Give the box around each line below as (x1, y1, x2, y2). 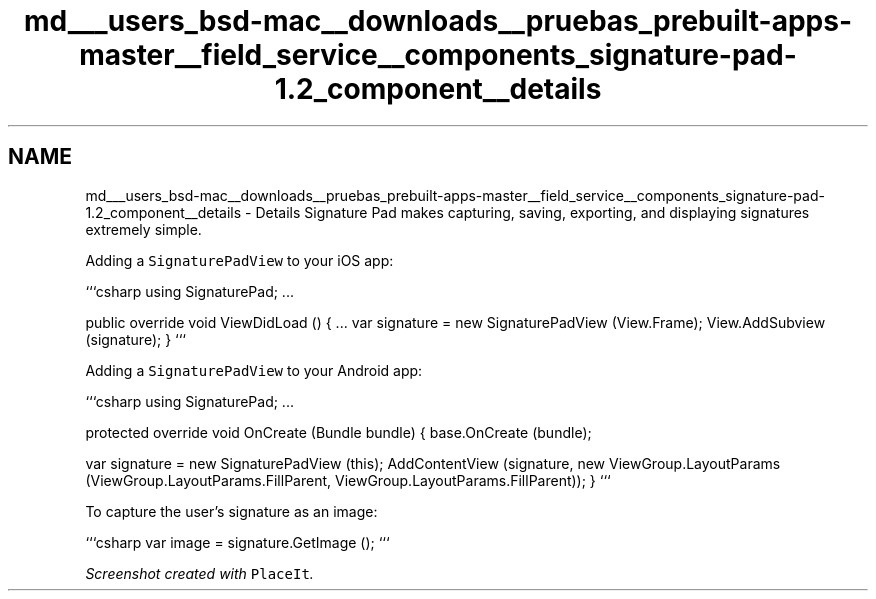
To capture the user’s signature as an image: (85, 502, 378, 520)
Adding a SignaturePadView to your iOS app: (85, 251, 394, 269)
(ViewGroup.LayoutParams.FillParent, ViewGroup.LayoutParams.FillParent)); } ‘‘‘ (85, 471, 611, 489)
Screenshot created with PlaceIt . (85, 564, 314, 582)
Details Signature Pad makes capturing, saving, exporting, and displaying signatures (255, 203, 810, 221)
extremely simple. (85, 220, 202, 238)
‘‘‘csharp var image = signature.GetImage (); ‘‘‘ (85, 533, 390, 551)
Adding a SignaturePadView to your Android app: (85, 361, 423, 379)
